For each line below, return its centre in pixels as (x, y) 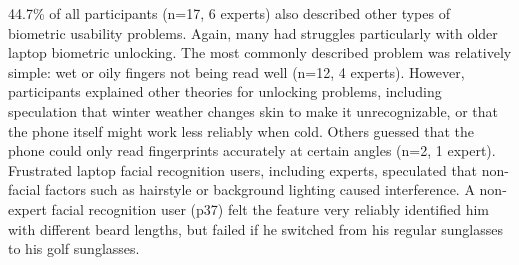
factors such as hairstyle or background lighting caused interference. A (259, 189)
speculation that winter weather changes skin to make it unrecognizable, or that (253, 110)
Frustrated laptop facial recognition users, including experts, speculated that (243, 169)
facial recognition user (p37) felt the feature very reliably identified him (270, 208)
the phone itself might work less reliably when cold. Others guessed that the (241, 130)
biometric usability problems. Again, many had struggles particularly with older (253, 32)
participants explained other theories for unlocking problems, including (225, 91)
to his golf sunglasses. (74, 248)
